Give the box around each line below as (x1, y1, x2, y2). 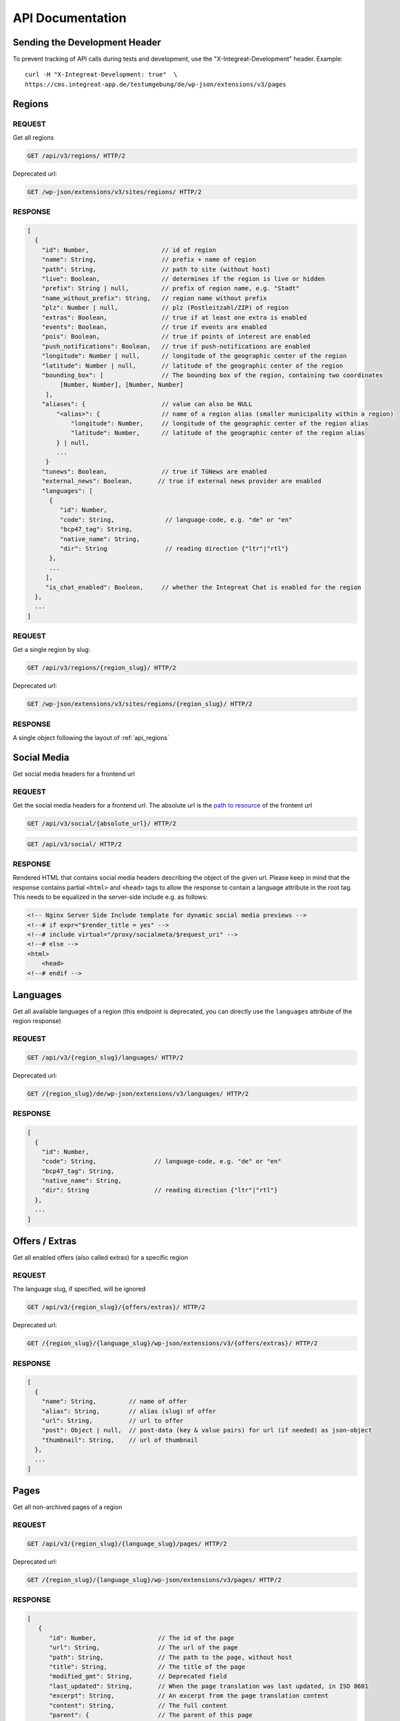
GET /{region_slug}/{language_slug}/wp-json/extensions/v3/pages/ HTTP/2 (27, 1576, 282, 1583)
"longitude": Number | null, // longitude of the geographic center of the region (41, 352, 347, 360)
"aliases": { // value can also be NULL (41, 400, 253, 408)
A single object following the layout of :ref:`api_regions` (12, 734, 170, 742)
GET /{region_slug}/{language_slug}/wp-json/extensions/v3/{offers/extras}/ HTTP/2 (27, 1340, 318, 1347)
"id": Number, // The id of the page (49, 1634, 235, 1642)
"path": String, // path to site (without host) (41, 265, 271, 273)
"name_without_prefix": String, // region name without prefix (41, 294, 267, 302)
